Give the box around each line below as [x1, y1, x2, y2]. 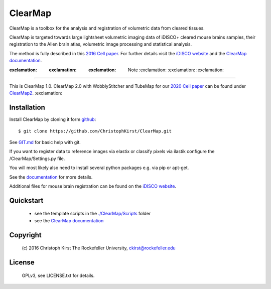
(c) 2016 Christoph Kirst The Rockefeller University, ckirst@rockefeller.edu [22, 245, 176, 251]
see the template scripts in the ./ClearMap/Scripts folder [34, 211, 151, 217]
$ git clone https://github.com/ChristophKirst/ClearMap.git [18, 128, 172, 134]
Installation [9, 103, 45, 112]
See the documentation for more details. [9, 174, 93, 180]
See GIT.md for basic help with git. [9, 139, 81, 145]
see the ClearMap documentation [34, 217, 104, 223]
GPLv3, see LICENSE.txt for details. [22, 272, 95, 278]
